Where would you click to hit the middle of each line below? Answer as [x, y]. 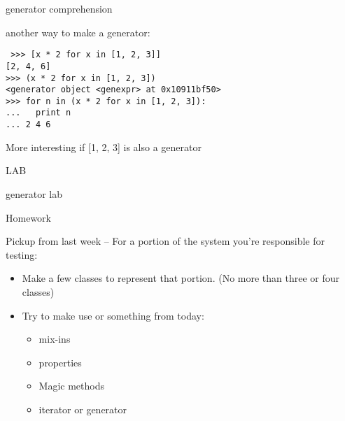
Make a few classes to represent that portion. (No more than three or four [181, 278]
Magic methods [72, 386]
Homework [28, 217]
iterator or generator [83, 409]
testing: [22, 254]
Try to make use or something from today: [113, 315]
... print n [38, 113]
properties [60, 362]
